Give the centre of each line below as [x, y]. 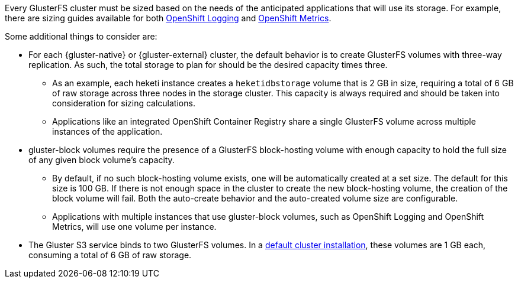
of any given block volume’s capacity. [102, 160]
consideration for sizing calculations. [124, 103]
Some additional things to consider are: [81, 36]
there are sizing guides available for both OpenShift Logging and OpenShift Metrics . [168, 18]
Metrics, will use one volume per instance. [134, 227]
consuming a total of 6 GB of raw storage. [110, 255]
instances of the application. [107, 131]
